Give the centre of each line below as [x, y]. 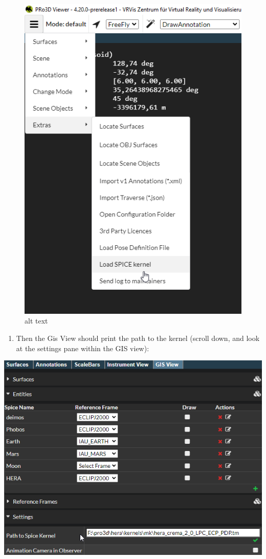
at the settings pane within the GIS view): [83, 348]
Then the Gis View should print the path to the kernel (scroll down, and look [138, 338]
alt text [36, 321]
